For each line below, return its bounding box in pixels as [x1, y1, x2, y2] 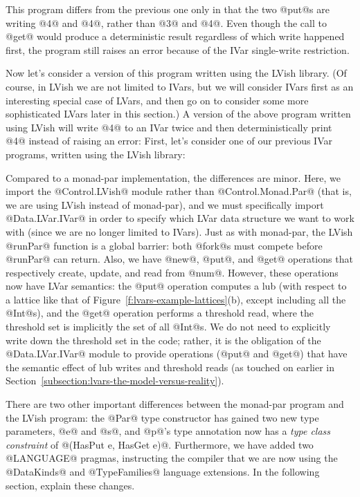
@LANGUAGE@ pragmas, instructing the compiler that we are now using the [6, 451, 338, 465]
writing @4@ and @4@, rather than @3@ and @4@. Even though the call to [6, 15, 327, 30]
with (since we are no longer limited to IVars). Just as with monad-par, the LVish [6, 224, 353, 238]
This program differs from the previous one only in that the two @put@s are [6, 2, 330, 16]
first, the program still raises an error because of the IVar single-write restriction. [6, 42, 350, 57]
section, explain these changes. [6, 478, 135, 492]
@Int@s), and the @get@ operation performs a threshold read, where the [6, 306, 314, 320]
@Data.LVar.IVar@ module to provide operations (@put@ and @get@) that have [6, 346, 348, 361]
